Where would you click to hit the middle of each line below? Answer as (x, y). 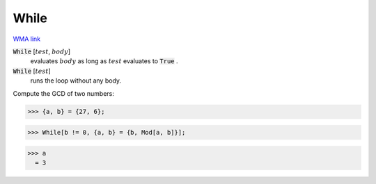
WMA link (27, 39)
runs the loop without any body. (76, 81)
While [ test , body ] (42, 51)
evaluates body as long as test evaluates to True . (104, 61)
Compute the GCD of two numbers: (64, 93)
